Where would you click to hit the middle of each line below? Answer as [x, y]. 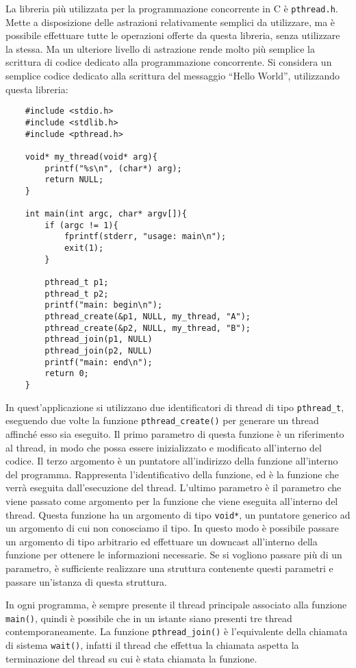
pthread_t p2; [77, 294]
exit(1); [84, 248]
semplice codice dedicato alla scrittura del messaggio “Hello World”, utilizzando [173, 76]
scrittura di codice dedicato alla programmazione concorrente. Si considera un [169, 62]
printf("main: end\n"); [99, 362]
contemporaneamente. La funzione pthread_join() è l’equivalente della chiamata [177, 631]
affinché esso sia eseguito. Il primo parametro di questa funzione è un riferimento [175, 433]
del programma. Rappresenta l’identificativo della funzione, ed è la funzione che [172, 474]
